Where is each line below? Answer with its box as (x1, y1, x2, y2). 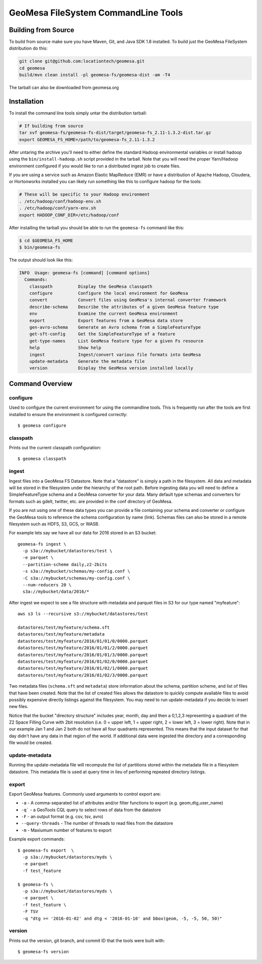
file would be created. (9, 740, 53, 746)
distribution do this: (9, 45, 48, 51)
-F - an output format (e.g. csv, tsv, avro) (21, 814, 104, 819)
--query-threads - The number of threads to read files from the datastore (21, 820, 173, 826)
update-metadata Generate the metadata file (29, 358, 145, 364)
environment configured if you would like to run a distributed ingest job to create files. (9, 163, 180, 169)
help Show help (29, 345, 101, 350)
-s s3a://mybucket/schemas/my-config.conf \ (22, 568, 131, 574)
